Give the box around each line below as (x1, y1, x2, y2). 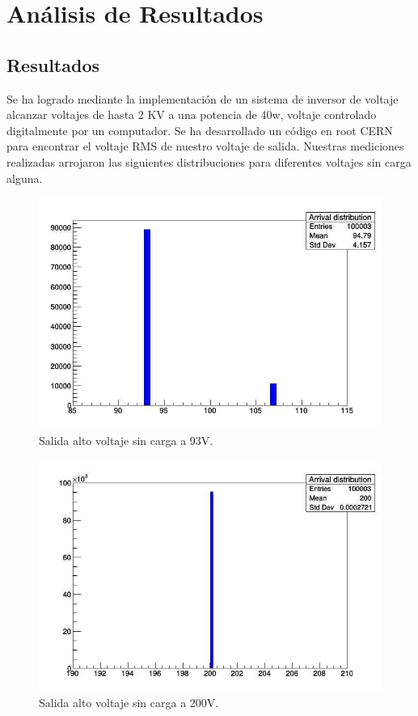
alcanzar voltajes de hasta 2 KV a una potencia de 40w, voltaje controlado (6, 106, 377, 123)
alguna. (6, 169, 43, 186)
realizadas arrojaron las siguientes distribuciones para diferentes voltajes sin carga (6, 153, 412, 170)
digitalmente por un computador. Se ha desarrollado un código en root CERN (6, 121, 393, 138)
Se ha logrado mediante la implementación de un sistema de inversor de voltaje (6, 90, 399, 107)
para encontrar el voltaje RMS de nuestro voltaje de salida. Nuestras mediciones (6, 138, 404, 155)
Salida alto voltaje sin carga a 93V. (39, 431, 213, 448)
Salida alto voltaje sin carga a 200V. (39, 694, 219, 711)
